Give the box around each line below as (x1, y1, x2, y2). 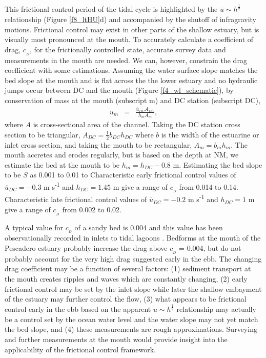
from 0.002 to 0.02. (62, 204, 121, 214)
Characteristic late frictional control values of (5, 194, 147, 205)
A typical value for (5, 222, 63, 232)
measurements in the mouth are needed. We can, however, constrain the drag (5, 54, 247, 65)
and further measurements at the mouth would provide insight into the (5, 333, 228, 344)
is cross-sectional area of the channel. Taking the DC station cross (33, 119, 240, 130)
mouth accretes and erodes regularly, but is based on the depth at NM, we (5, 149, 239, 160)
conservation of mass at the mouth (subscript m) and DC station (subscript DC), (5, 94, 260, 105)
